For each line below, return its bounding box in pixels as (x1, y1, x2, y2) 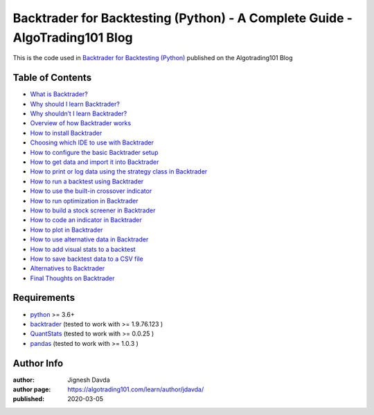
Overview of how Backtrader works (30, 119, 132, 127)
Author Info (12, 357, 64, 369)
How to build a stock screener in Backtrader (30, 206, 156, 214)
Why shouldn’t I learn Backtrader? (30, 109, 127, 118)
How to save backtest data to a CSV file (30, 255, 143, 263)
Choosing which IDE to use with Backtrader (30, 138, 154, 147)
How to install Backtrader (30, 129, 103, 137)
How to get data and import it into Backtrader (30, 158, 159, 166)
